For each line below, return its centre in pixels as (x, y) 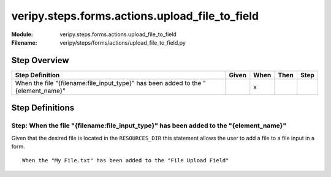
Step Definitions (43, 108)
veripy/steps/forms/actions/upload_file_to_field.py (123, 42)
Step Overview (40, 60)
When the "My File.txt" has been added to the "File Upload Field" (126, 160)
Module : (22, 34)
